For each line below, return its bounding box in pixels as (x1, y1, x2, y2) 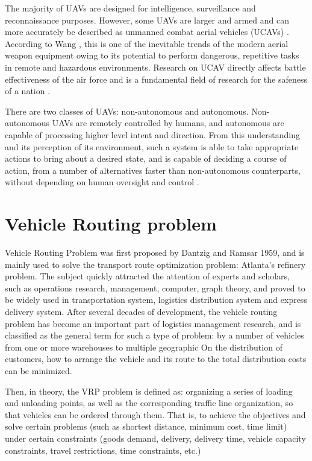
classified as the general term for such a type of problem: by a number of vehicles (5, 329, 304, 342)
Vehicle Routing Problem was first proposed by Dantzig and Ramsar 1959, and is (5, 246, 305, 259)
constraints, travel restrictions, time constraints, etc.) (5, 444, 201, 456)
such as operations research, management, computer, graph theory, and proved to (5, 281, 305, 294)
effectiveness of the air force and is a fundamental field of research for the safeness (5, 72, 307, 85)
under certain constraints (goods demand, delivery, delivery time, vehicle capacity (5, 431, 306, 444)
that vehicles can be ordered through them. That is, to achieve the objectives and (5, 408, 306, 421)
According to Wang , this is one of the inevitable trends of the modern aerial (5, 37, 289, 49)
